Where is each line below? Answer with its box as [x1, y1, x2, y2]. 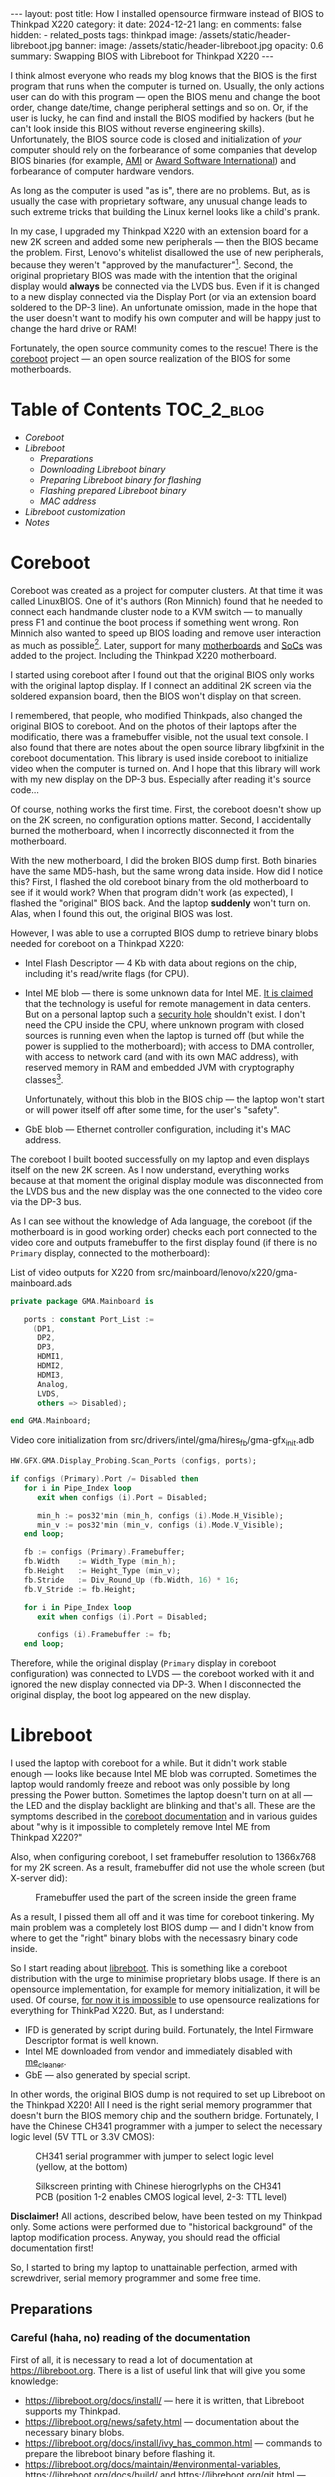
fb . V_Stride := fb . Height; [23, 1584, 137, 1594]
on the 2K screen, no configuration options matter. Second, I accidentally [10, 814, 312, 826]
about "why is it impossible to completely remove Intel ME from [10, 1821, 271, 1833]
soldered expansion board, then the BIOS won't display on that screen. [10, 690, 302, 702]
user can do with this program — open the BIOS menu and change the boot [10, 91, 321, 102]
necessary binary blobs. [24, 2426, 125, 2438]
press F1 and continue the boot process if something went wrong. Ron [10, 616, 300, 628]
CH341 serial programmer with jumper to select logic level [35, 2150, 274, 2162]
